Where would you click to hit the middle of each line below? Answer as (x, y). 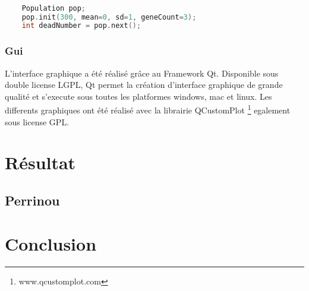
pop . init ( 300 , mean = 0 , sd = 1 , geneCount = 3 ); (109, 17)
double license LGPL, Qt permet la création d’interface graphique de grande (144, 85)
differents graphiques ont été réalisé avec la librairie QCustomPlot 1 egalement (148, 109)
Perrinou (32, 200)
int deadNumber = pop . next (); (81, 26)
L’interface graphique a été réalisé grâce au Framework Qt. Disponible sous (142, 73)
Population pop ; (54, 8)
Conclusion (51, 244)
